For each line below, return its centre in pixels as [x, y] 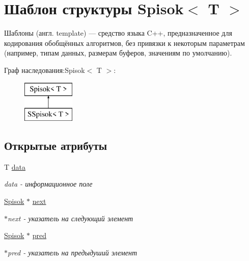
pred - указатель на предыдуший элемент [73, 252]
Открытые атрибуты [56, 146]
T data [15, 166]
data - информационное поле [48, 184]
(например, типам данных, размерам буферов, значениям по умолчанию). [118, 53]
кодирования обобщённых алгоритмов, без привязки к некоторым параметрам [124, 43]
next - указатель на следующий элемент [71, 218]
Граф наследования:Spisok [45, 70]
